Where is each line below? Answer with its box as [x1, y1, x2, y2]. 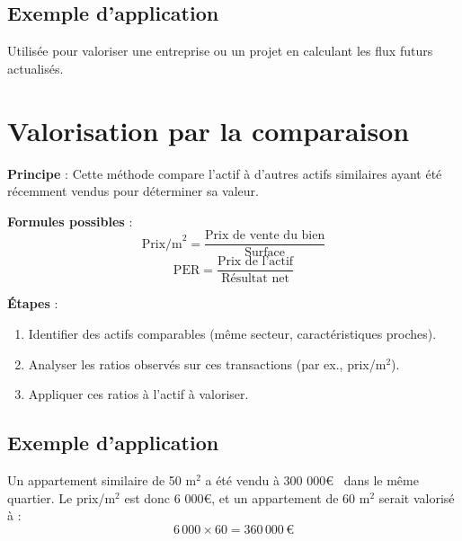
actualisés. [7, 58, 64, 77]
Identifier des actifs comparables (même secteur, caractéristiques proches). [28, 324, 437, 343]
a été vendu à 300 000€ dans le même [205, 471, 419, 489]
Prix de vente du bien [205, 229, 325, 243]
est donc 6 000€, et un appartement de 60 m [124, 488, 370, 507]
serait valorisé [378, 488, 455, 507]
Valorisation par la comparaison [7, 111, 410, 148]
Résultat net [221, 272, 289, 286]
